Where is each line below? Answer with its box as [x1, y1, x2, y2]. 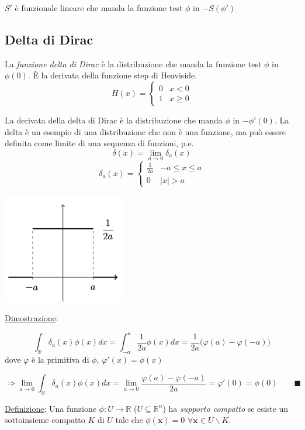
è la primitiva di [32, 353, 89, 365]
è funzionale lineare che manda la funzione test [15, 2, 183, 13]
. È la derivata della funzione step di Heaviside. [27, 69, 197, 81]
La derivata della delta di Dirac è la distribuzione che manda [5, 113, 223, 126]
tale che [115, 414, 143, 426]
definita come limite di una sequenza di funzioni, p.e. [5, 137, 194, 149]
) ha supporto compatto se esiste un [162, 402, 289, 414]
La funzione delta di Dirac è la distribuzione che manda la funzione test [5, 57, 262, 70]
